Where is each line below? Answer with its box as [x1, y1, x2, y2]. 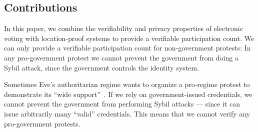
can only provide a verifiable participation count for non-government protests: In [4, 42, 251, 53]
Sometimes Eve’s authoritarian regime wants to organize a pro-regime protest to [4, 79, 250, 89]
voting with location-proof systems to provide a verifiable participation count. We [4, 32, 254, 43]
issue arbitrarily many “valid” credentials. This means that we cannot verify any [4, 108, 250, 118]
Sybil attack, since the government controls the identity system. [4, 62, 199, 72]
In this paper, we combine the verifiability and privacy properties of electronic [4, 23, 243, 33]
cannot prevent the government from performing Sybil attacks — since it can [4, 98, 240, 109]
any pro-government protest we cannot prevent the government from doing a [4, 52, 238, 62]
